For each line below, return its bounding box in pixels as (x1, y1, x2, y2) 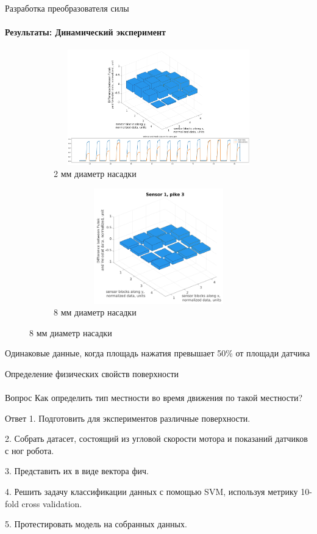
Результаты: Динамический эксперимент (5, 26, 166, 38)
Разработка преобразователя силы (5, 2, 129, 14)
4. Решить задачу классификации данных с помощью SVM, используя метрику (5, 485, 298, 498)
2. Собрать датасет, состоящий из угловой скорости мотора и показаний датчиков (5, 432, 308, 445)
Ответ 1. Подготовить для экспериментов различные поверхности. (5, 411, 251, 424)
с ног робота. (5, 444, 54, 456)
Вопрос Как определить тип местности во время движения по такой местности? (5, 391, 303, 404)
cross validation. (21, 497, 82, 510)
